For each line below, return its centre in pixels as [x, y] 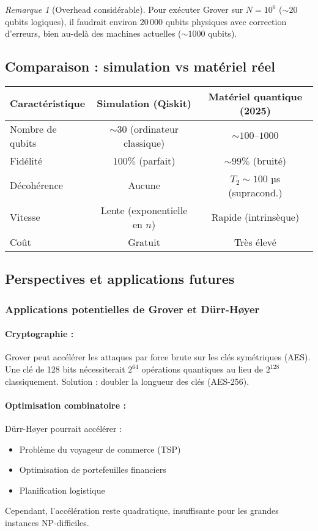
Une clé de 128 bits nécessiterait [65, 369]
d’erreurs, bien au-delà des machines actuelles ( [93, 33]
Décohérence [36, 185]
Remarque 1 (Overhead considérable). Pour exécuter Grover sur [124, 9]
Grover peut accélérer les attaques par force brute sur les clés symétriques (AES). [158, 357]
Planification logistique [62, 490]
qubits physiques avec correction [226, 21]
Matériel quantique [255, 96]
